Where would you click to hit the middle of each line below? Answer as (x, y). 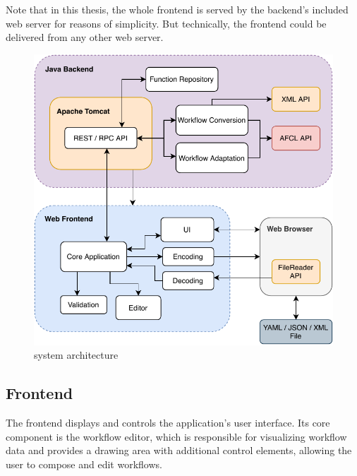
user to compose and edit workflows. (84, 464)
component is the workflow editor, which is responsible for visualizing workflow (176, 436)
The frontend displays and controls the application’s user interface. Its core (168, 423)
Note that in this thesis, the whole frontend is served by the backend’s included (177, 9)
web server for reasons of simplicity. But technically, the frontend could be (166, 23)
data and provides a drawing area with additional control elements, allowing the (179, 450)
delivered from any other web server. (85, 37)
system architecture (76, 355)
